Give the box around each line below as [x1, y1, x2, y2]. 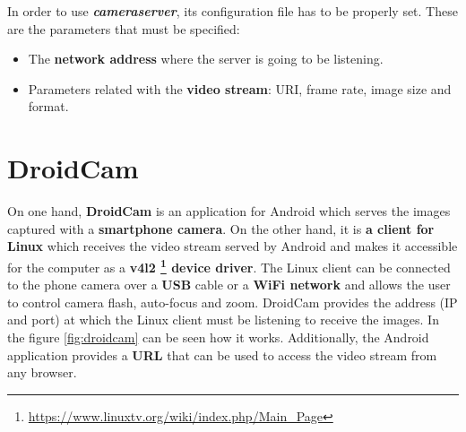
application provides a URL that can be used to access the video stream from [7, 345, 437, 364]
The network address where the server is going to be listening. [28, 49, 384, 68]
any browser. [7, 363, 77, 382]
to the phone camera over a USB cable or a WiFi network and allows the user [7, 275, 451, 294]
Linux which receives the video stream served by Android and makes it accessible [7, 237, 458, 255]
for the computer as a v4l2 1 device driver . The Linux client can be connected [7, 255, 451, 276]
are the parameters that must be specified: [7, 19, 240, 38]
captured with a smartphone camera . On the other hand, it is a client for [7, 219, 435, 238]
